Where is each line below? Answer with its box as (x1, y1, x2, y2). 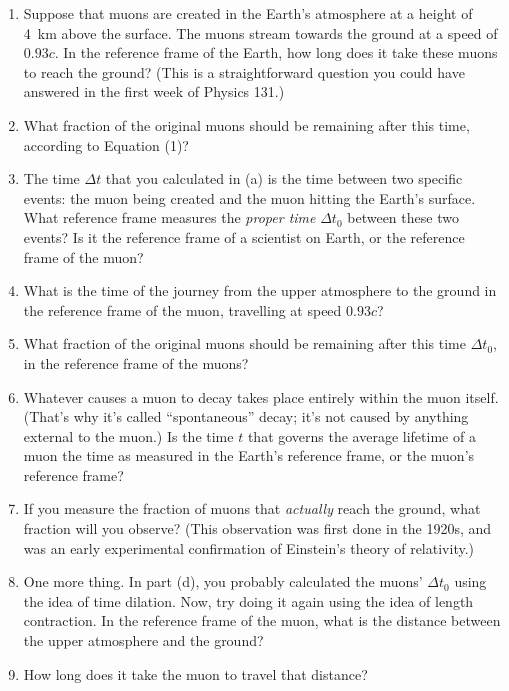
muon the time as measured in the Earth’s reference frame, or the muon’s (23, 445, 475, 466)
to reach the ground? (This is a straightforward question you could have (23, 61, 465, 82)
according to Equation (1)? (23, 134, 189, 155)
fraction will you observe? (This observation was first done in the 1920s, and (23, 518, 492, 539)
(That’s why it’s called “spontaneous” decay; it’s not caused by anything (23, 406, 469, 427)
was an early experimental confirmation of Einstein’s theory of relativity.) (23, 537, 475, 558)
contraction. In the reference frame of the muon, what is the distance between (23, 610, 501, 631)
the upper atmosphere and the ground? (23, 630, 264, 651)
